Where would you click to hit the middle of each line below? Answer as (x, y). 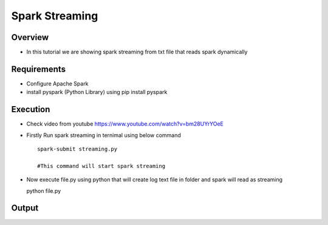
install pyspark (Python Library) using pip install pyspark (97, 92)
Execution (31, 109)
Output (25, 208)
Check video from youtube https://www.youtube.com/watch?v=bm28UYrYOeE (125, 124)
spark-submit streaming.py (77, 149)
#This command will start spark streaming (101, 166)
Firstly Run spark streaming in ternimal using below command (104, 135)
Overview (30, 37)
